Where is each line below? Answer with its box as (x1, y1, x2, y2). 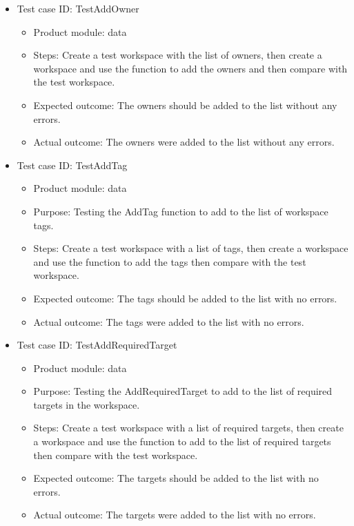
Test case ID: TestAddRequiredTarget (17, 338, 177, 352)
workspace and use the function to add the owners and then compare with (33, 61, 348, 75)
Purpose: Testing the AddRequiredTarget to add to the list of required (33, 384, 333, 398)
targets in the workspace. (33, 397, 140, 411)
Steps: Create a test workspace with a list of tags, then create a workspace (33, 241, 348, 255)
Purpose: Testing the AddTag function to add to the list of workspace (33, 204, 328, 218)
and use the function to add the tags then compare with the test (33, 254, 306, 269)
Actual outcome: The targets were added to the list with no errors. (33, 507, 316, 522)
